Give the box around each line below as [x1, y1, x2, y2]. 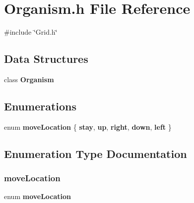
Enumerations [4, 98, 77, 113]
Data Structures [4, 51, 88, 66]
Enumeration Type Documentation [4, 146, 187, 161]
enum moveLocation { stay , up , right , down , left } [4, 121, 172, 132]
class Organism [4, 74, 54, 84]
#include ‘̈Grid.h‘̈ [4, 27, 58, 37]
